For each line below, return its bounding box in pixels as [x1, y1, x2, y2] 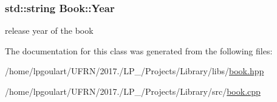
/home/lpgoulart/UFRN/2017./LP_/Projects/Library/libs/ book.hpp [5, 65, 264, 77]
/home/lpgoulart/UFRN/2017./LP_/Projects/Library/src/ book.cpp [5, 85, 261, 97]
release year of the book [5, 24, 94, 37]
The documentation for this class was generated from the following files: [5, 44, 273, 57]
